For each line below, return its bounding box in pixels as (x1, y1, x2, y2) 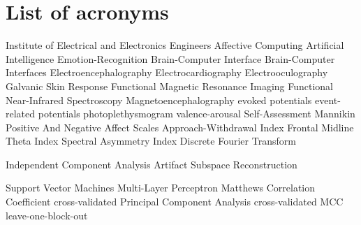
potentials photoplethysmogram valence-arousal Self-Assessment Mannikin (38, 106, 355, 121)
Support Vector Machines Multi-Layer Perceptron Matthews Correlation (6, 180, 316, 195)
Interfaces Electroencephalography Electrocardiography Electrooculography (6, 65, 328, 80)
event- (314, 92, 341, 107)
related (6, 106, 36, 121)
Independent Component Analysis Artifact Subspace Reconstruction (6, 157, 297, 171)
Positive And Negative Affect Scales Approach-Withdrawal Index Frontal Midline (6, 119, 354, 134)
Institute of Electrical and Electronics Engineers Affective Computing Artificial (6, 38, 344, 52)
